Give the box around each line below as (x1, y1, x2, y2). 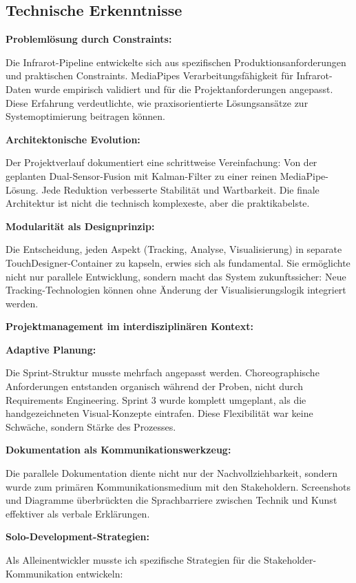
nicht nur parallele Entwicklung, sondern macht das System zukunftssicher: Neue (6, 269, 346, 283)
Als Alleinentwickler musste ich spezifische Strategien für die (6, 553, 261, 567)
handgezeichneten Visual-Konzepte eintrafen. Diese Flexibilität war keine (6, 406, 313, 420)
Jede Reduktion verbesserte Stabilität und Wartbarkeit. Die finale (41, 182, 320, 196)
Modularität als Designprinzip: (6, 218, 155, 233)
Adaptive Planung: (6, 342, 96, 356)
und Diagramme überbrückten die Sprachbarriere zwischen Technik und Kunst (6, 493, 337, 507)
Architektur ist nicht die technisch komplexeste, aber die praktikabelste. (6, 196, 310, 210)
